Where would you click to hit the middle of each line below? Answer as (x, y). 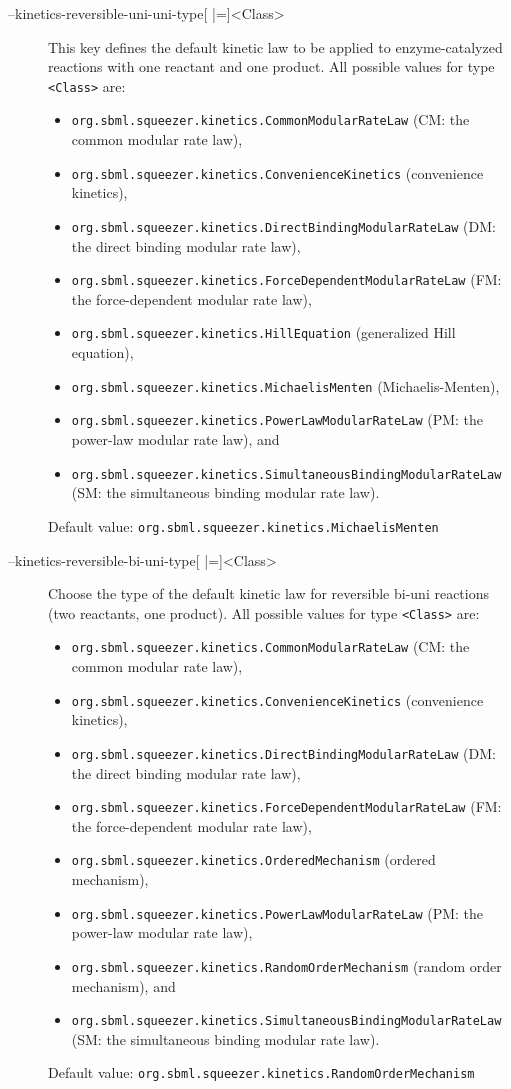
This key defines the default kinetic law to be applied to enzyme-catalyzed (275, 46)
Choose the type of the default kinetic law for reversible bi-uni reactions (268, 593)
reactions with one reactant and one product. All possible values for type (271, 66)
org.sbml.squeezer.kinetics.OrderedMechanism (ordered (253, 859)
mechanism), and (123, 985)
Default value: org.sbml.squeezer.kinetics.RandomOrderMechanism (261, 1072)
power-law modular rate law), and (175, 439)
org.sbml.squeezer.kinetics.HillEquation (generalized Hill (263, 332)
